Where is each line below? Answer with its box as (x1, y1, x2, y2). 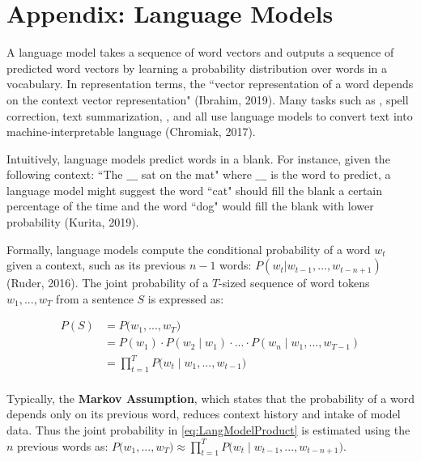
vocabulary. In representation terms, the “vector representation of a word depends (6, 75, 414, 92)
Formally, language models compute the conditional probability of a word (6, 240, 371, 257)
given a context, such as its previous (6, 256, 186, 273)
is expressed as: (147, 290, 224, 307)
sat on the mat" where (141, 166, 252, 183)
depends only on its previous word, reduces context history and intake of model (6, 405, 401, 422)
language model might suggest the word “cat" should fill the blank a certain (6, 181, 383, 198)
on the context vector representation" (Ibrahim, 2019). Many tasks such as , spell (6, 91, 409, 108)
